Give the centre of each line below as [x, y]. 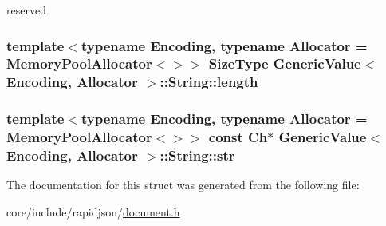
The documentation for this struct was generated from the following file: [183, 185]
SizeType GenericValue [285, 63]
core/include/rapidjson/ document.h [93, 211]
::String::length [209, 82]
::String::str [197, 155]
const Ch [238, 137]
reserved [26, 10]
